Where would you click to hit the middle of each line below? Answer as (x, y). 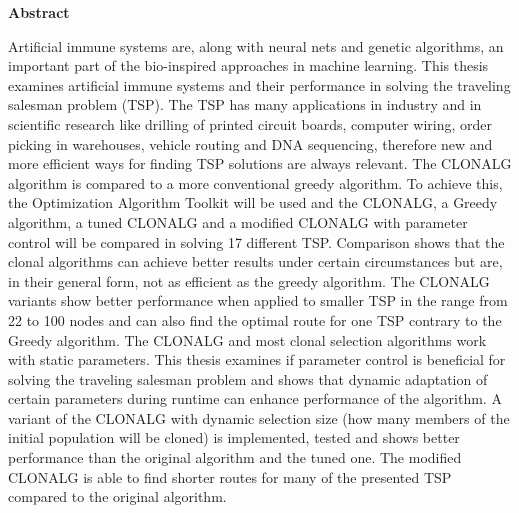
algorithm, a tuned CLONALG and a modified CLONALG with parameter (238, 221)
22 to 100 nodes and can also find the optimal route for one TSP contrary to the (255, 319)
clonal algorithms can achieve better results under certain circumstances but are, (255, 261)
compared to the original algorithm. (117, 496)
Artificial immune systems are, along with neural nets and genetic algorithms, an (256, 45)
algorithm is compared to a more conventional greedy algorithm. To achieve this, (255, 182)
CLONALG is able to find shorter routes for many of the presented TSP (230, 476)
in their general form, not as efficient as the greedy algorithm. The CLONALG (249, 280)
